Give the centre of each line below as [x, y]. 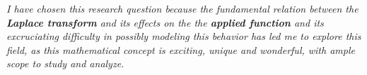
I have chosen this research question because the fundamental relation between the [182, 8]
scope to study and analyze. [65, 63]
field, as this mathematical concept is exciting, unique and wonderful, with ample [181, 49]
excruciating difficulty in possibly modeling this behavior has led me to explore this [184, 36]
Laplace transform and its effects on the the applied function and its [165, 22]
